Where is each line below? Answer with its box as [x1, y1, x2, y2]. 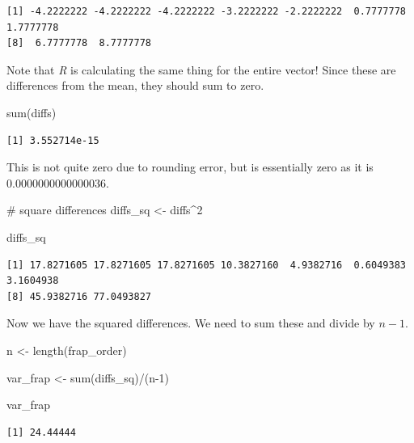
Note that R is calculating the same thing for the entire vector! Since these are [6, 61, 396, 78]
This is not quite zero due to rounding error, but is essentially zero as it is [6, 158, 374, 175]
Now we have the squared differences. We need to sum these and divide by [6, 314, 375, 331]
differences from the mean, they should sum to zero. [6, 77, 264, 94]
